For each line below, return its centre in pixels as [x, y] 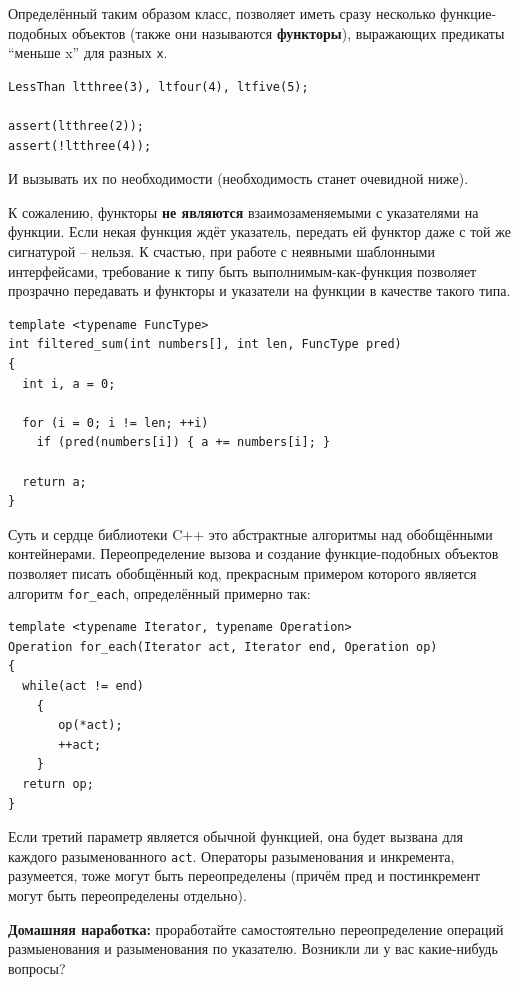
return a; [54, 481]
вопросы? [37, 967]
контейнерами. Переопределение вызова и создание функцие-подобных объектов [253, 553]
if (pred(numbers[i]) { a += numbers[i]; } [183, 442]
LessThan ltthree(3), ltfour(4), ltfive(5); [158, 86]
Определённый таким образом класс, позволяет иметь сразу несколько [222, 13]
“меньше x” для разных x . [88, 52]
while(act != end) [83, 685]
